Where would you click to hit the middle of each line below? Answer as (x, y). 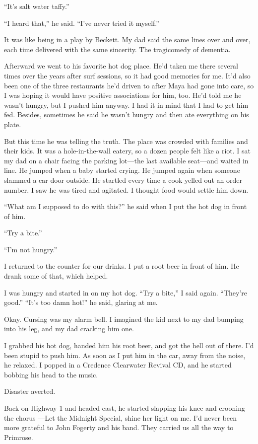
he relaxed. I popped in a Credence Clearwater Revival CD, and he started (118, 365)
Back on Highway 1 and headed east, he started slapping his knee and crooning (125, 408)
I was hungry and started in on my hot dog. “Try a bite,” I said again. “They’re (126, 292)
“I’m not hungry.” (31, 249)
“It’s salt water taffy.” (37, 6)
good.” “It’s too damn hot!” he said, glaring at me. (81, 302)
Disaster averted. (30, 391)
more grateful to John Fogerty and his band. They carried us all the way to (119, 427)
